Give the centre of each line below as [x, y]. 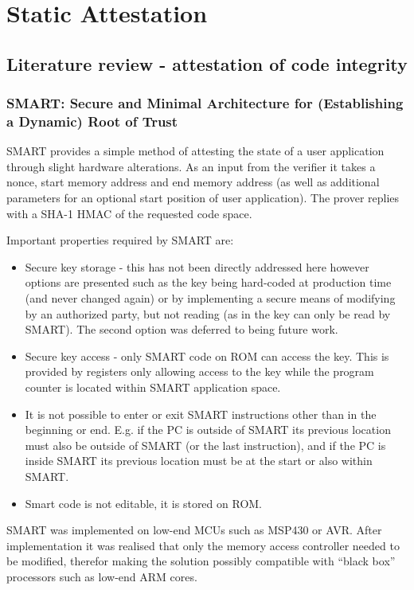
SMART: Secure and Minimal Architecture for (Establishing [205, 103]
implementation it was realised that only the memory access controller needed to [203, 545]
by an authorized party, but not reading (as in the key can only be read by [208, 313]
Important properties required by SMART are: [120, 240]
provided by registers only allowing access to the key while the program [199, 371]
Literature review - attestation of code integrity [207, 63]
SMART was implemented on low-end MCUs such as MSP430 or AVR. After [194, 530]
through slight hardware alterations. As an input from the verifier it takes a [191, 166]
